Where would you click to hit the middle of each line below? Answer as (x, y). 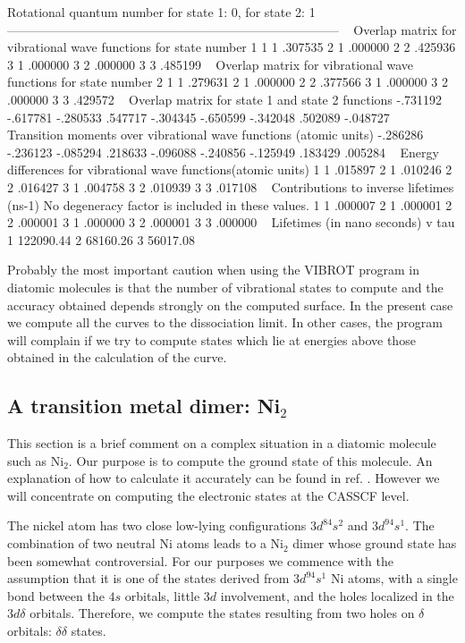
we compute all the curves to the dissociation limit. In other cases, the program (225, 322)
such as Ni (36, 460)
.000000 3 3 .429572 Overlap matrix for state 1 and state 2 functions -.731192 (225, 99)
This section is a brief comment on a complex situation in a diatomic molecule (222, 443)
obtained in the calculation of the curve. (117, 357)
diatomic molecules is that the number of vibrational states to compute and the (225, 287)
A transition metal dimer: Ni (144, 406)
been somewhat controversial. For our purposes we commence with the (200, 560)
